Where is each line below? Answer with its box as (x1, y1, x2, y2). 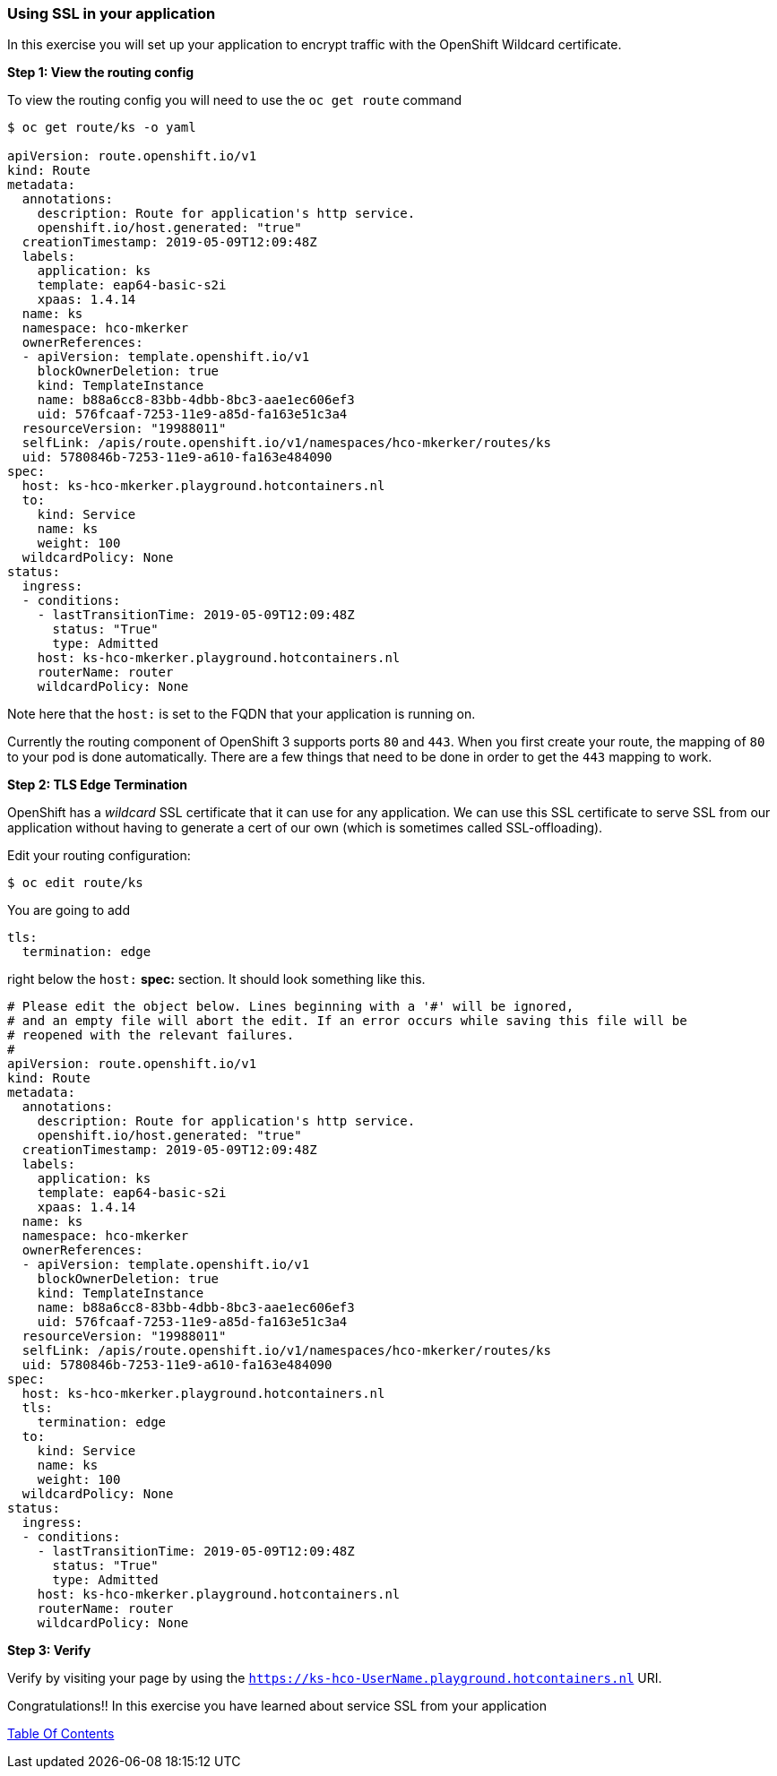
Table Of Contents (7, 1726, 115, 1742)
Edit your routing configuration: (7, 848, 191, 864)
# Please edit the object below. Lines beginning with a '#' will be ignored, (7, 999, 574, 1014)
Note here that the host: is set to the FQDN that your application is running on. (7, 706, 476, 722)
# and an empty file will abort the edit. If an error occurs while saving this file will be (7, 1013, 687, 1029)
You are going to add (7, 902, 130, 918)
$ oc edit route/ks (7, 875, 143, 891)
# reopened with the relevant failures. (7, 1028, 295, 1043)
